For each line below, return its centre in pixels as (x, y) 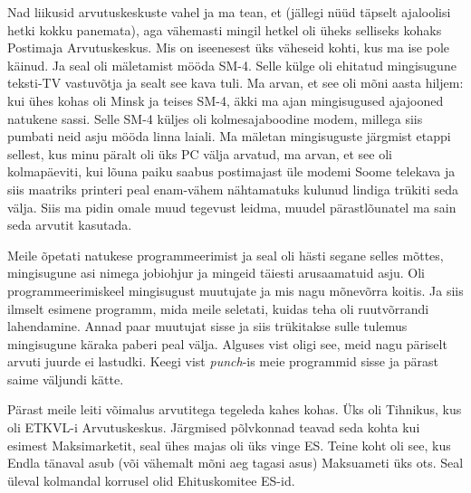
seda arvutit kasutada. (70, 225)
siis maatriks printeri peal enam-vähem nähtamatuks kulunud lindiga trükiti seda (233, 189)
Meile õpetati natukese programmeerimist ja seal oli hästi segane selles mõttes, (226, 255)
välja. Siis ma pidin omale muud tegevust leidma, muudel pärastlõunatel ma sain (232, 207)
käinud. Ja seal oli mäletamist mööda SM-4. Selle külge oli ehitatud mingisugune (232, 65)
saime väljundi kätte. (66, 379)
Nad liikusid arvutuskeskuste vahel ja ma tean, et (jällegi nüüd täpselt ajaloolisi (229, 12)
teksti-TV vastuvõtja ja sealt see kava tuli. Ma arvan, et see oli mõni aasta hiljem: (235, 83)
